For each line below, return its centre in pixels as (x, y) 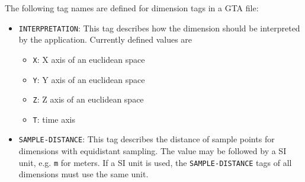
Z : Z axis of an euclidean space (88, 99)
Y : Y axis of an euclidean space (89, 79)
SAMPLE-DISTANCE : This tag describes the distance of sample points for (147, 139)
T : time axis (54, 119)
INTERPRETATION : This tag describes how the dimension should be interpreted (159, 28)
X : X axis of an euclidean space (89, 59)
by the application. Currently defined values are (105, 39)
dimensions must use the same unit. (84, 174)
